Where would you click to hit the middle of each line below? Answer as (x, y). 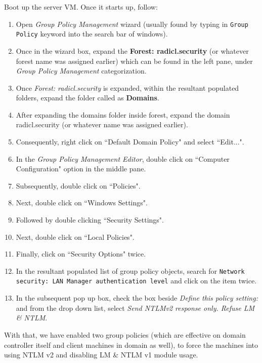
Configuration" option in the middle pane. (81, 169)
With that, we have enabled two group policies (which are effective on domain (125, 334)
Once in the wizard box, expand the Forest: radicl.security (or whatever (132, 50)
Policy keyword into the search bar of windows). (92, 34)
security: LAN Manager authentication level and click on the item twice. (136, 281)
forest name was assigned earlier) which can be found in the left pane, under (134, 61)
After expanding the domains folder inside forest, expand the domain (123, 114)
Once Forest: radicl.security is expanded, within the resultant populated (127, 87)
